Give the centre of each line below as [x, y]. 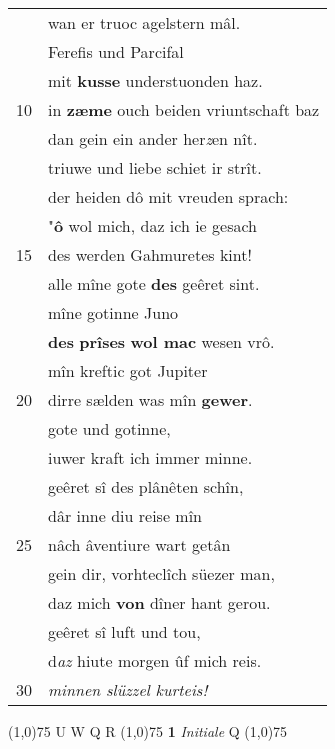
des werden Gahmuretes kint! [150, 254]
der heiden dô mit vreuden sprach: [168, 196]
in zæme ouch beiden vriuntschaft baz [184, 109]
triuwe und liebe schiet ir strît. [155, 167]
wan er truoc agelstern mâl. [144, 22]
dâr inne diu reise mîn [125, 515]
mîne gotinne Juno [113, 312]
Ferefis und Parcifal [116, 51]
